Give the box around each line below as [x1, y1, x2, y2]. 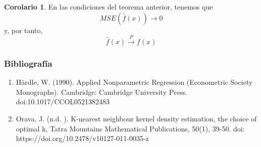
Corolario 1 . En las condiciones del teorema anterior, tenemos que [4, 2, 213, 12]
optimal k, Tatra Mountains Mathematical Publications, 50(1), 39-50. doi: [16, 123, 245, 133]
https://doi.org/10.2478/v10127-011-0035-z [16, 133, 149, 143]
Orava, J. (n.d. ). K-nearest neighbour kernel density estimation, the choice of [16, 113, 257, 123]
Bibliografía [4, 57, 53, 69]
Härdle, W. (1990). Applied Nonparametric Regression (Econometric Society [16, 77, 253, 87]
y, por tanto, [4, 25, 43, 35]
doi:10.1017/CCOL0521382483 [16, 96, 110, 107]
